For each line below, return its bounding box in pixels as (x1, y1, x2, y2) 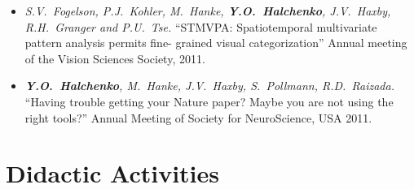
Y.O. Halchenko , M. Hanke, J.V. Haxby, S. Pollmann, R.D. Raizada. (24, 77, 394, 94)
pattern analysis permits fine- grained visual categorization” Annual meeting (24, 34, 407, 51)
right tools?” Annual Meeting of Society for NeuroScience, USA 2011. (24, 109, 372, 126)
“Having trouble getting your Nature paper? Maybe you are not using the (24, 92, 394, 110)
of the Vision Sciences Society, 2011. (24, 49, 205, 67)
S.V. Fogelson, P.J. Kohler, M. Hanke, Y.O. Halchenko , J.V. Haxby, (24, 2, 391, 19)
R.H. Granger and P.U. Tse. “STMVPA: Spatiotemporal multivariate (24, 18, 377, 35)
